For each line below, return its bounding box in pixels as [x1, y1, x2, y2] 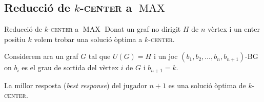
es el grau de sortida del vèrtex [22, 62, 119, 73]
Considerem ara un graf [4, 51, 78, 62]
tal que [88, 51, 111, 62]
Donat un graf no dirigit [105, 24, 181, 34]
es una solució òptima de [168, 79, 246, 90]
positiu [4, 33, 26, 44]
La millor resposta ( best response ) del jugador [4, 79, 147, 90]
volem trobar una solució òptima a [34, 33, 143, 44]
